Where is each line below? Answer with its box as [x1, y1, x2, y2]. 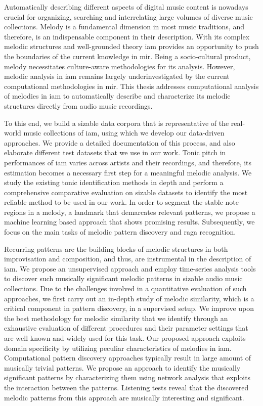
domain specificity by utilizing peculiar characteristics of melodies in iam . [4, 342, 232, 353]
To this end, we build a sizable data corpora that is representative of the [4, 117, 229, 128]
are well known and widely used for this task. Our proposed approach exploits [4, 333, 246, 343]
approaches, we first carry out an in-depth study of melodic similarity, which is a [4, 293, 254, 303]
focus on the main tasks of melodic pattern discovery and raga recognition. [4, 227, 236, 237]
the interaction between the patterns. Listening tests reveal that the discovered [4, 382, 249, 392]
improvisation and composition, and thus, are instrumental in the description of [4, 253, 251, 264]
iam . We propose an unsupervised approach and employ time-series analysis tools [4, 263, 256, 274]
